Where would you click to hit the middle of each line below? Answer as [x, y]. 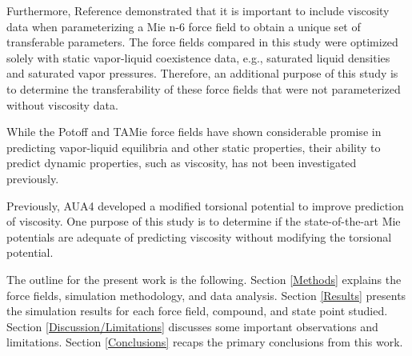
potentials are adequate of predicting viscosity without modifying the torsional [199, 236]
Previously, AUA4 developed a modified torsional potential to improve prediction [205, 205]
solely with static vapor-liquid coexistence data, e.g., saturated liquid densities [198, 57]
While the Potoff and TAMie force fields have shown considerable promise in [194, 132]
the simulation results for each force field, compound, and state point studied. [197, 311]
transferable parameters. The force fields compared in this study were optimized [202, 42]
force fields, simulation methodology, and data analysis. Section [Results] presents [206, 295]
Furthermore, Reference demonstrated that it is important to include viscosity [198, 10]
